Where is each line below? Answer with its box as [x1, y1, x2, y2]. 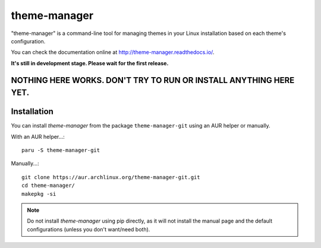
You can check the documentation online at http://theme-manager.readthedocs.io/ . [11, 49, 215, 56]
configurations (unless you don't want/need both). [27, 225, 150, 233]
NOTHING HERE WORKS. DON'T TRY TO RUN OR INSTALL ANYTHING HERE [11, 75, 295, 85]
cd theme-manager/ [21, 182, 75, 189]
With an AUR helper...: [11, 133, 65, 140]
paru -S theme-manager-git [21, 147, 100, 154]
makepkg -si [21, 190, 56, 197]
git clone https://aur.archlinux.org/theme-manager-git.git [21, 174, 200, 180]
